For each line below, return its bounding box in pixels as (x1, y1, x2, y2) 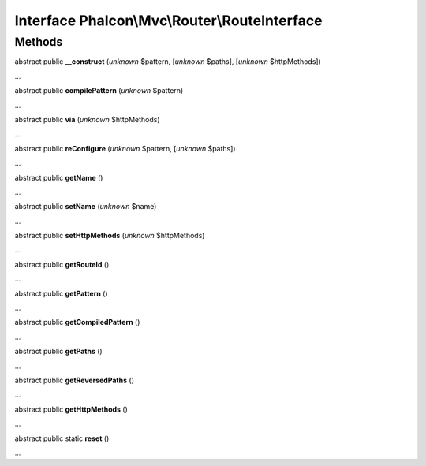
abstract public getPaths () (14, 347, 103, 356)
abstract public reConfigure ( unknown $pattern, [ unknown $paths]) (14, 144, 236, 153)
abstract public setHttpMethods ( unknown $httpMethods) (14, 231, 205, 240)
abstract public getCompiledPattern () (14, 318, 140, 327)
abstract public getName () (14, 173, 103, 182)
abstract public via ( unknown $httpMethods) (14, 114, 161, 124)
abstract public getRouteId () (14, 259, 110, 269)
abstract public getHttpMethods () (14, 404, 128, 414)
